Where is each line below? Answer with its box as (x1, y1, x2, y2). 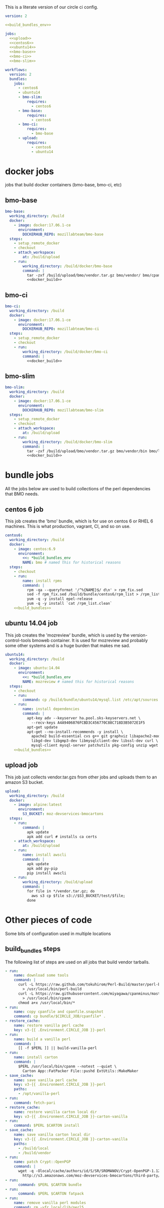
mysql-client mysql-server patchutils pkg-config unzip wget (31, 743, 159, 748)
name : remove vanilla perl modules (14, 1201, 86, 1206)
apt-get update (26, 725, 58, 729)
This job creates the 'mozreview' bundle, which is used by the (5, 632, 130, 638)
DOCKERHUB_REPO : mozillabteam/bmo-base (22, 232, 104, 237)
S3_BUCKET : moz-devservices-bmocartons (22, 812, 104, 817)
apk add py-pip (26, 866, 58, 871)
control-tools (5, 637, 31, 643)
